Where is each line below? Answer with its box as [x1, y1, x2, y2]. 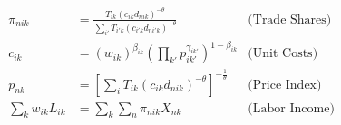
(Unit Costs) [248, 47, 318, 61]
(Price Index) [248, 78, 322, 91]
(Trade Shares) [248, 13, 332, 26]
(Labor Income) [248, 101, 335, 115]
